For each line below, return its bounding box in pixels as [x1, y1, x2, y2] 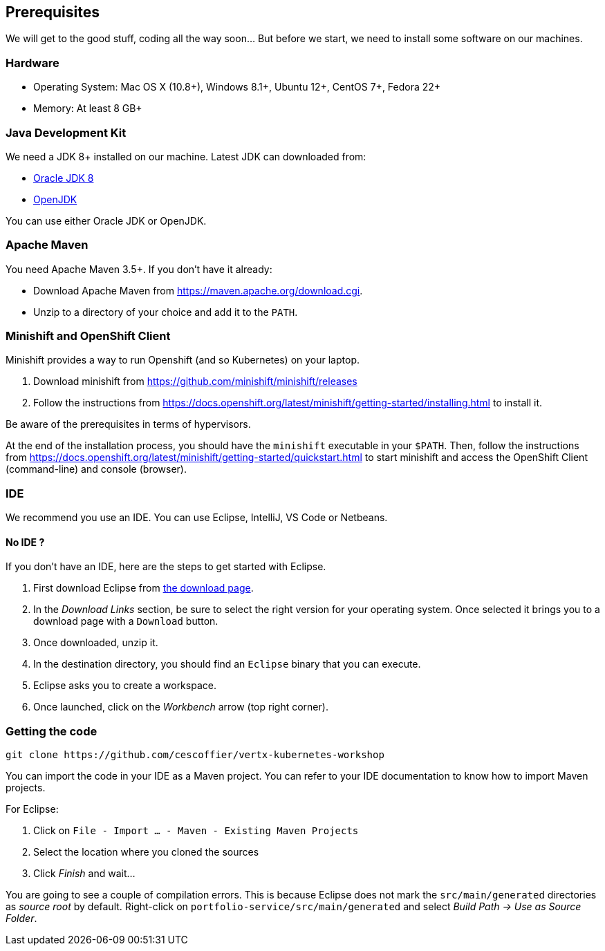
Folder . [6, 912, 37, 925]
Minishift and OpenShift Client [6, 329, 171, 343]
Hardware [6, 55, 59, 70]
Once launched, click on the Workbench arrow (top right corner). [33, 701, 328, 713]
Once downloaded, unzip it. [33, 637, 158, 649]
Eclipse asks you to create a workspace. [33, 679, 216, 692]
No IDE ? [6, 536, 45, 548]
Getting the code [6, 724, 97, 738]
